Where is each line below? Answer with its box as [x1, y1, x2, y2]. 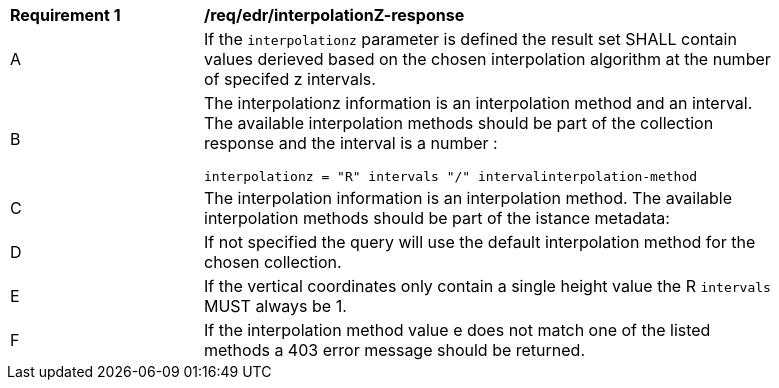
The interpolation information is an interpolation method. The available [204, 188, 733, 208]
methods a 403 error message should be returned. [204, 340, 586, 360]
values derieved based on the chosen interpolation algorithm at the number [204, 49, 771, 69]
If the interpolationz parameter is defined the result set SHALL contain [204, 29, 737, 49]
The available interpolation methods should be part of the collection [204, 113, 714, 133]
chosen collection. [204, 252, 342, 272]
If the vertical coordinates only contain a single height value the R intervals [204, 276, 771, 296]
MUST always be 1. [204, 296, 347, 316]
